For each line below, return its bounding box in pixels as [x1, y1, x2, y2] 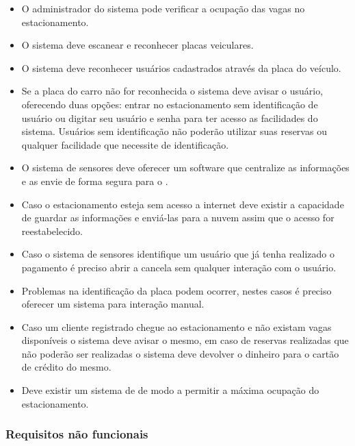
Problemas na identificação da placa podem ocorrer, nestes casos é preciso [21, 283, 332, 297]
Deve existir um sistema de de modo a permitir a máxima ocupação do [21, 383, 319, 397]
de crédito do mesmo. [21, 360, 111, 374]
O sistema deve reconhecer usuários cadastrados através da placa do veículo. [21, 60, 341, 75]
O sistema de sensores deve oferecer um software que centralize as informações [21, 160, 350, 175]
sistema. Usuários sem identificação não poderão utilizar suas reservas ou [21, 124, 327, 138]
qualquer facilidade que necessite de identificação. [21, 137, 229, 151]
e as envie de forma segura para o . [21, 173, 168, 188]
